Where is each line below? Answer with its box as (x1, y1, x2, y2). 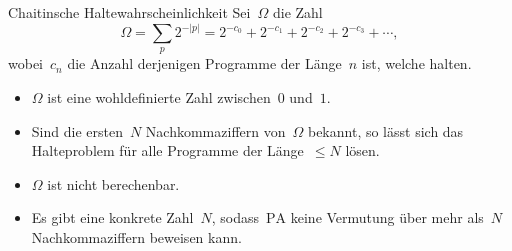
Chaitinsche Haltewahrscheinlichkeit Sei (8, 2, 251, 22)
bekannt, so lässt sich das (307, 120, 464, 141)
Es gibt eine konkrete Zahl (31, 207, 194, 228)
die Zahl (272, 2, 323, 22)
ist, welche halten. (361, 53, 472, 74)
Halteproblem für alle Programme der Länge (31, 140, 304, 161)
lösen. (345, 140, 380, 161)
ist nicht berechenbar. (47, 173, 180, 194)
